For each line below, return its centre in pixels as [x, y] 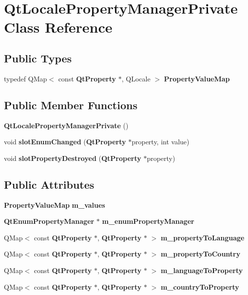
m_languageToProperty [202, 270]
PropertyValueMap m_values [55, 205]
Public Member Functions [71, 105]
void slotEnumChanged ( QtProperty [65, 142]
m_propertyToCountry [200, 254]
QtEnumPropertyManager [49, 221]
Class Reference [58, 27]
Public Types [38, 58]
